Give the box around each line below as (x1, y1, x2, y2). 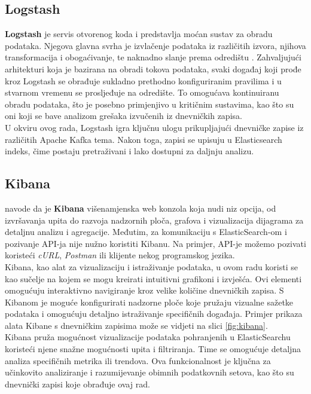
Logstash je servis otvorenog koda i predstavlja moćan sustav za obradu (5, 28, 273, 40)
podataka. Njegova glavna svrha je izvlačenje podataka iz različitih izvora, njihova (5, 39, 306, 51)
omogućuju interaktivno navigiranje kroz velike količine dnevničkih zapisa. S (5, 284, 284, 297)
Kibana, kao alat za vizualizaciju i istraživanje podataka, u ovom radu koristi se (5, 260, 298, 273)
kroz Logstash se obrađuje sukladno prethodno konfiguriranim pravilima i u (5, 74, 282, 87)
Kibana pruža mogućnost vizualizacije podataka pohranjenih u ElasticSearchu (5, 331, 291, 343)
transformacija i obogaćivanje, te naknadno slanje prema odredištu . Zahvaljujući (5, 51, 301, 63)
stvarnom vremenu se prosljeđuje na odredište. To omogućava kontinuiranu (5, 86, 279, 99)
